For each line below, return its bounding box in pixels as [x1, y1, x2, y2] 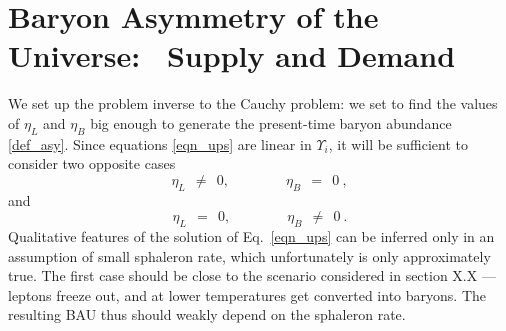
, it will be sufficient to [328, 133, 469, 154]
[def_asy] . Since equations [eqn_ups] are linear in [8, 133, 312, 154]
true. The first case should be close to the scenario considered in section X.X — [8, 265, 496, 286]
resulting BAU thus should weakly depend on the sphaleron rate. [8, 304, 406, 325]
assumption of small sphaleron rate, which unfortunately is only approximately [8, 245, 491, 266]
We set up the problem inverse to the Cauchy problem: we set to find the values [8, 93, 498, 114]
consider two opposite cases [8, 153, 176, 174]
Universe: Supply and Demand [8, 35, 456, 76]
